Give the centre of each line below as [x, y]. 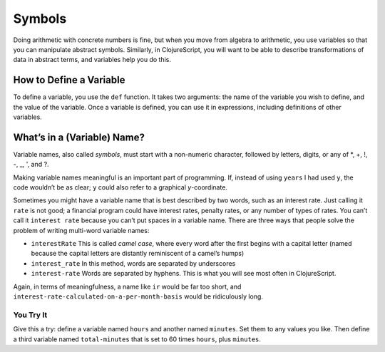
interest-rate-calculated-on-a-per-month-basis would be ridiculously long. [138, 296]
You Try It [30, 315]
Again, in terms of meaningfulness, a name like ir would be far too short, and [127, 286]
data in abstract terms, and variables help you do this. [92, 60]
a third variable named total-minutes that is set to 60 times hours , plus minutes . [137, 339]
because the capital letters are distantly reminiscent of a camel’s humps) [138, 254]
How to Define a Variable [69, 80]
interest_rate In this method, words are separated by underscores [133, 263]
